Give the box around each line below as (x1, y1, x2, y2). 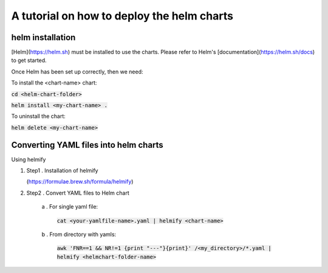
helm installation (11, 32, 76, 43)
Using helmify (11, 156, 46, 163)
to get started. (11, 57, 47, 64)
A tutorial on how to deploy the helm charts (11, 9, 234, 22)
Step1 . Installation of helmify (26, 167, 98, 175)
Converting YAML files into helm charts (11, 140, 163, 150)
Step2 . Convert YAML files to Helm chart (26, 189, 130, 196)
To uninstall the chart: (11, 112, 66, 120)
